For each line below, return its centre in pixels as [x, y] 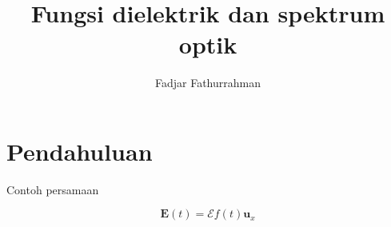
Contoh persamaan [53, 189]
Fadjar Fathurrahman [207, 83]
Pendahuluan [80, 151]
